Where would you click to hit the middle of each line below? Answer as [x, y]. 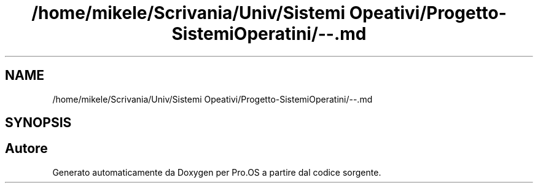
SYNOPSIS [38, 123]
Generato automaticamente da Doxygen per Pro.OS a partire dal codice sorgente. [217, 172]
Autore [26, 149]
